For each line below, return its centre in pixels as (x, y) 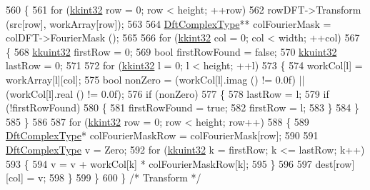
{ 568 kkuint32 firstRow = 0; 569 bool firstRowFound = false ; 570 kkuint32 (171, 51)
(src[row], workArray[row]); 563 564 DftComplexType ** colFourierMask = (169, 23)
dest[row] (335, 163)
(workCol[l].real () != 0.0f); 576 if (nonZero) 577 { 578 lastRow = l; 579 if (167, 93)
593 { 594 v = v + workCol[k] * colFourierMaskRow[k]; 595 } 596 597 (159, 163)
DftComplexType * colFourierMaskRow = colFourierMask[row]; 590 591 (162, 135)
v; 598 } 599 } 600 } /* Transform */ (120, 177)
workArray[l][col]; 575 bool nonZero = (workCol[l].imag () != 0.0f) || (155, 79)
